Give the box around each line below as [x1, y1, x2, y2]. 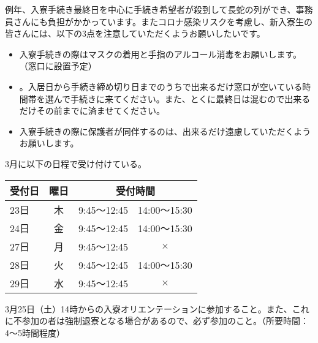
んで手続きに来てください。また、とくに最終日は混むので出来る [53, 92, 311, 105]
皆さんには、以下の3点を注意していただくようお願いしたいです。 [5, 27, 265, 40]
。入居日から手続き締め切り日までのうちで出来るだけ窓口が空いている [19, 80, 303, 92]
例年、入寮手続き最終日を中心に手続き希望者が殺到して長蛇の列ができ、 [5, 3, 296, 15]
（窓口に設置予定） [19, 59, 97, 72]
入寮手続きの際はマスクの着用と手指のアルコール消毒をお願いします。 [19, 47, 301, 60]
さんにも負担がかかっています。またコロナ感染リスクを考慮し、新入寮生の [13, 15, 312, 28]
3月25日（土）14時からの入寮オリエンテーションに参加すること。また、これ [5, 302, 309, 315]
